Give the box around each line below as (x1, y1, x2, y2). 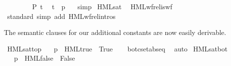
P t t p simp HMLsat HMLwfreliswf (32, 1, 172, 11)
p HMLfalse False (14, 53, 75, 63)
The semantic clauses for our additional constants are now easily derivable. (4, 27, 226, 37)
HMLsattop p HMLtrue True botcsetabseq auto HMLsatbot (7, 43, 228, 53)
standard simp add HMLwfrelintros (7, 11, 116, 21)
